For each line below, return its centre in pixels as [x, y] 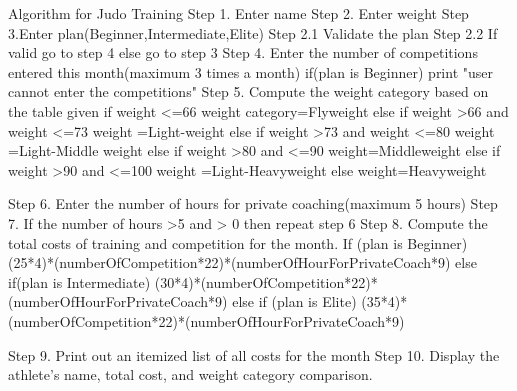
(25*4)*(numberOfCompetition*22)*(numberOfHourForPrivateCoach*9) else [242, 262]
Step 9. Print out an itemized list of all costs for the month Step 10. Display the [254, 354]
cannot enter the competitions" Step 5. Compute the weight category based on [248, 91]
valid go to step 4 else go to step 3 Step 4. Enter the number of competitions [243, 52]
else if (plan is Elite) [294, 301]
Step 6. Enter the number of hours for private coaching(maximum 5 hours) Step [253, 203]
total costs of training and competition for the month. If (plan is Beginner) [238, 242]
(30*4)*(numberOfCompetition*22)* [266, 281]
